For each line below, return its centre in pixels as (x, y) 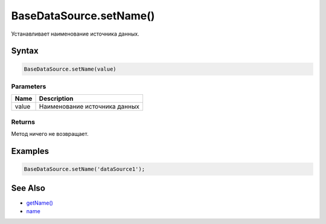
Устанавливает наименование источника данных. (75, 34)
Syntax (25, 51)
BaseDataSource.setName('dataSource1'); (84, 169)
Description (56, 98)
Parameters (29, 86)
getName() (40, 203)
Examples (30, 151)
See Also (28, 188)
